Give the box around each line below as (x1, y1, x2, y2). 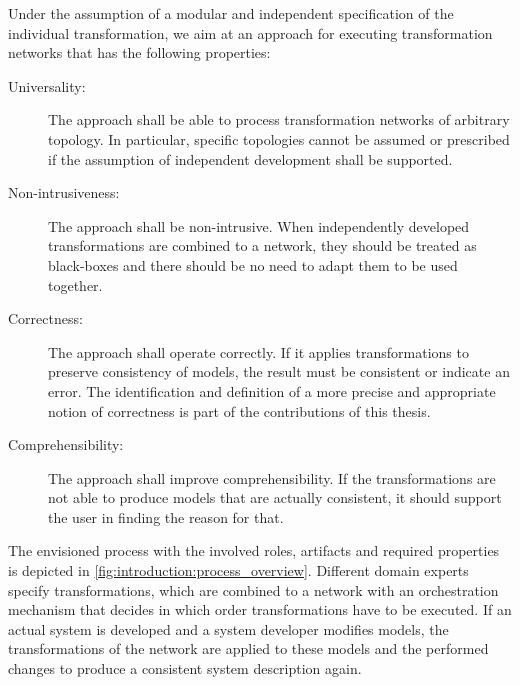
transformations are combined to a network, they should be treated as (48, 235, 477, 256)
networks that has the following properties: (8, 42, 271, 63)
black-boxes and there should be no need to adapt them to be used (48, 254, 458, 275)
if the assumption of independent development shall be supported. (48, 148, 453, 169)
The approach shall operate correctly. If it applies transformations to (48, 341, 469, 362)
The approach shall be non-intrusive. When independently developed (48, 215, 470, 236)
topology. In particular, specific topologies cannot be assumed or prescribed (48, 128, 510, 149)
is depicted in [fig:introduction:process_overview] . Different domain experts (8, 560, 469, 581)
